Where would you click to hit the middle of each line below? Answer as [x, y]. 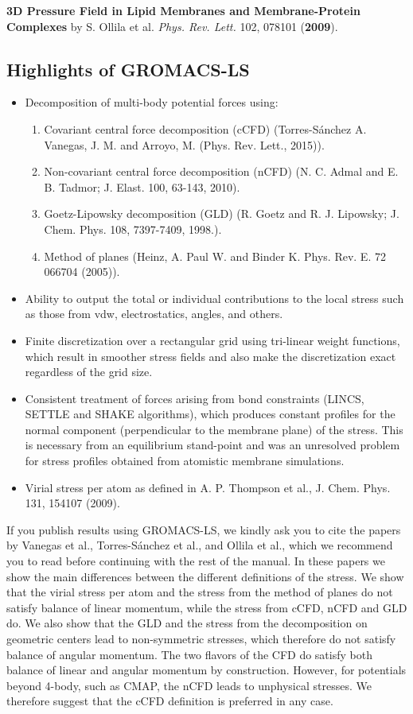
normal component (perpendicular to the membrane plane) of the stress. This [214, 429]
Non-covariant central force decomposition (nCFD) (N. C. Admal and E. [221, 171]
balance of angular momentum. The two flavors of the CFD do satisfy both [189, 654]
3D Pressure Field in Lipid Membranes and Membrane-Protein [183, 10]
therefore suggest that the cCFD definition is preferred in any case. [170, 701]
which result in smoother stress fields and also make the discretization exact [210, 356]
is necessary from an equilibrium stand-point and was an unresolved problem [212, 445]
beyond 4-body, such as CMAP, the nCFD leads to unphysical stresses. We [189, 685]
